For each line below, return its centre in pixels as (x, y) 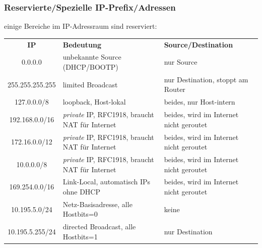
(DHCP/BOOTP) (90, 67)
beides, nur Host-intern (200, 102)
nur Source (181, 62)
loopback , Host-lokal (94, 102)
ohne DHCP (81, 192)
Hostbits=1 (80, 236)
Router (175, 89)
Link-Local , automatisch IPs (107, 182)
